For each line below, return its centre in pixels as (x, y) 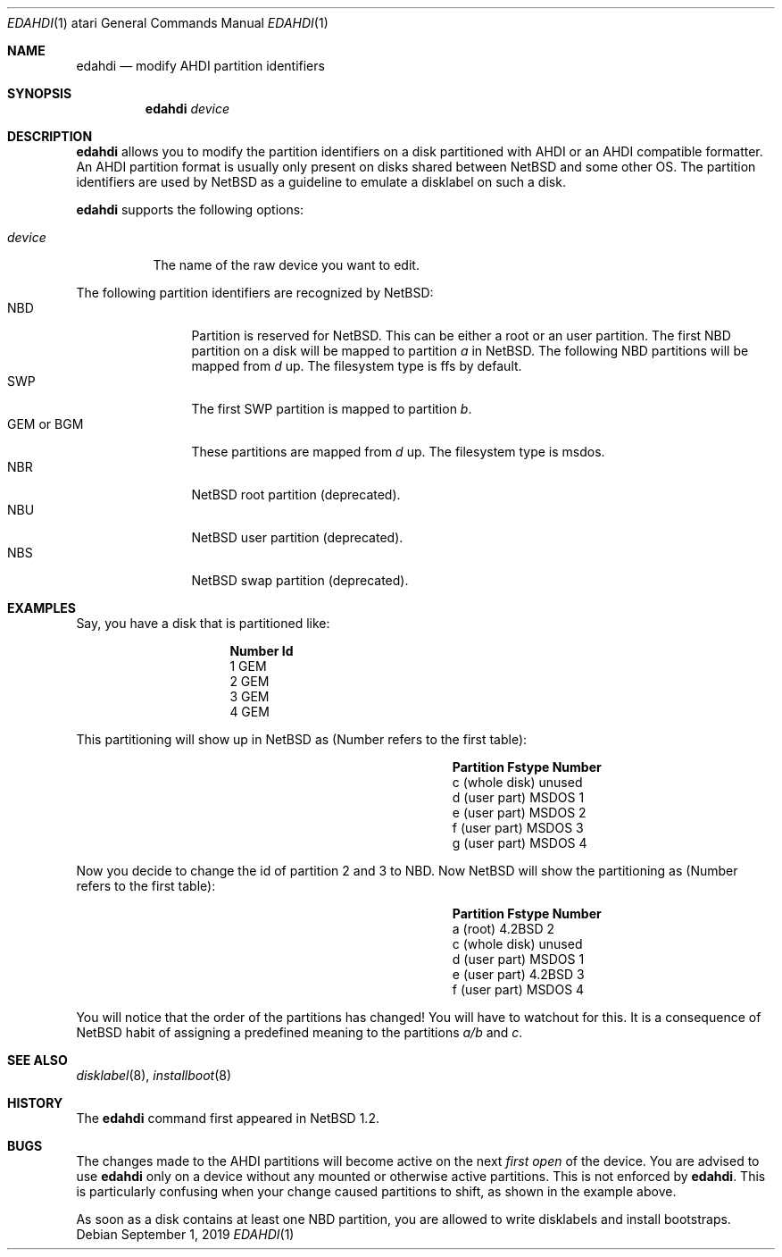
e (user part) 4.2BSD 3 (518, 974)
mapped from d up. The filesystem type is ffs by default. (357, 366)
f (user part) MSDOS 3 (518, 828)
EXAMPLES (42, 608)
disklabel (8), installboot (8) (154, 1075)
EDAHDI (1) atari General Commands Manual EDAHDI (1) (168, 23)
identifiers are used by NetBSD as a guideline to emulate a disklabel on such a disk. (321, 182)
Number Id (262, 651)
